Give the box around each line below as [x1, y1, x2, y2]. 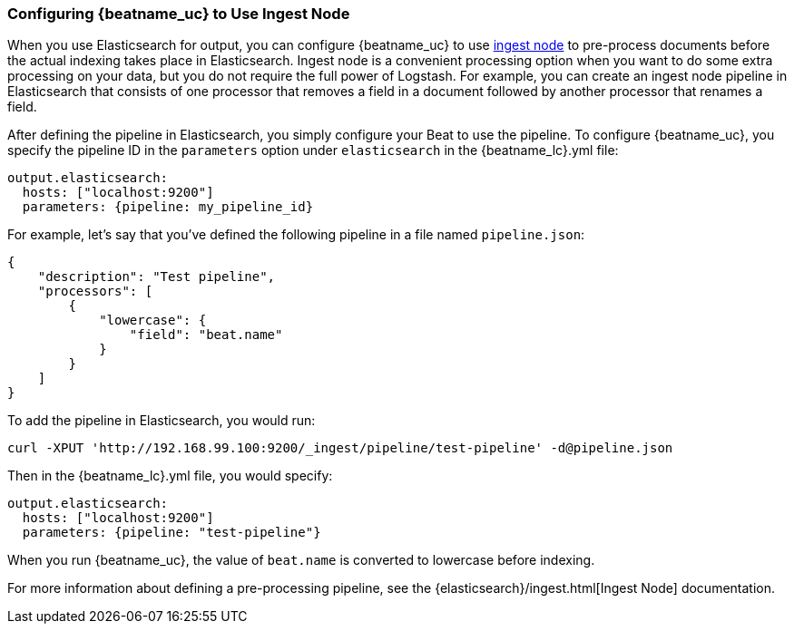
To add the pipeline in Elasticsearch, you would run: [7, 413, 316, 429]
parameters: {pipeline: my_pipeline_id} [22, 199, 314, 215]
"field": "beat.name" [129, 327, 283, 343]
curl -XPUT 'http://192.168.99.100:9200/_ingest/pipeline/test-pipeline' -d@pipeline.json [7, 441, 673, 456]
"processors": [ [37, 284, 153, 299]
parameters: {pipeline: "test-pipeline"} [22, 525, 321, 540]
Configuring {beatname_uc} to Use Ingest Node [7, 5, 350, 23]
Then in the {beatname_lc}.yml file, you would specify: [7, 468, 333, 484]
